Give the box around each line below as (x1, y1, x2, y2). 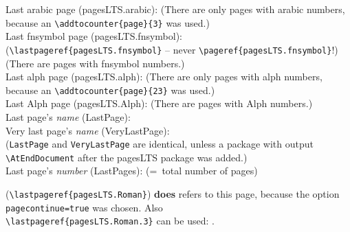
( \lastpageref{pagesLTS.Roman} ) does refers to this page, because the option (6, 187, 340, 201)
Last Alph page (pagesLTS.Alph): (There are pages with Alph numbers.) (6, 96, 313, 111)
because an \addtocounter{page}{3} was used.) (6, 15, 210, 30)
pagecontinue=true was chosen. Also (6, 200, 163, 214)
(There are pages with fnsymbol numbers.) (6, 56, 185, 70)
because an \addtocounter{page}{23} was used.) (6, 82, 215, 97)
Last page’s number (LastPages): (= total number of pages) (6, 163, 258, 178)
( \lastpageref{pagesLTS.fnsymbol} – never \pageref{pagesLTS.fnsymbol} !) (6, 42, 338, 56)
